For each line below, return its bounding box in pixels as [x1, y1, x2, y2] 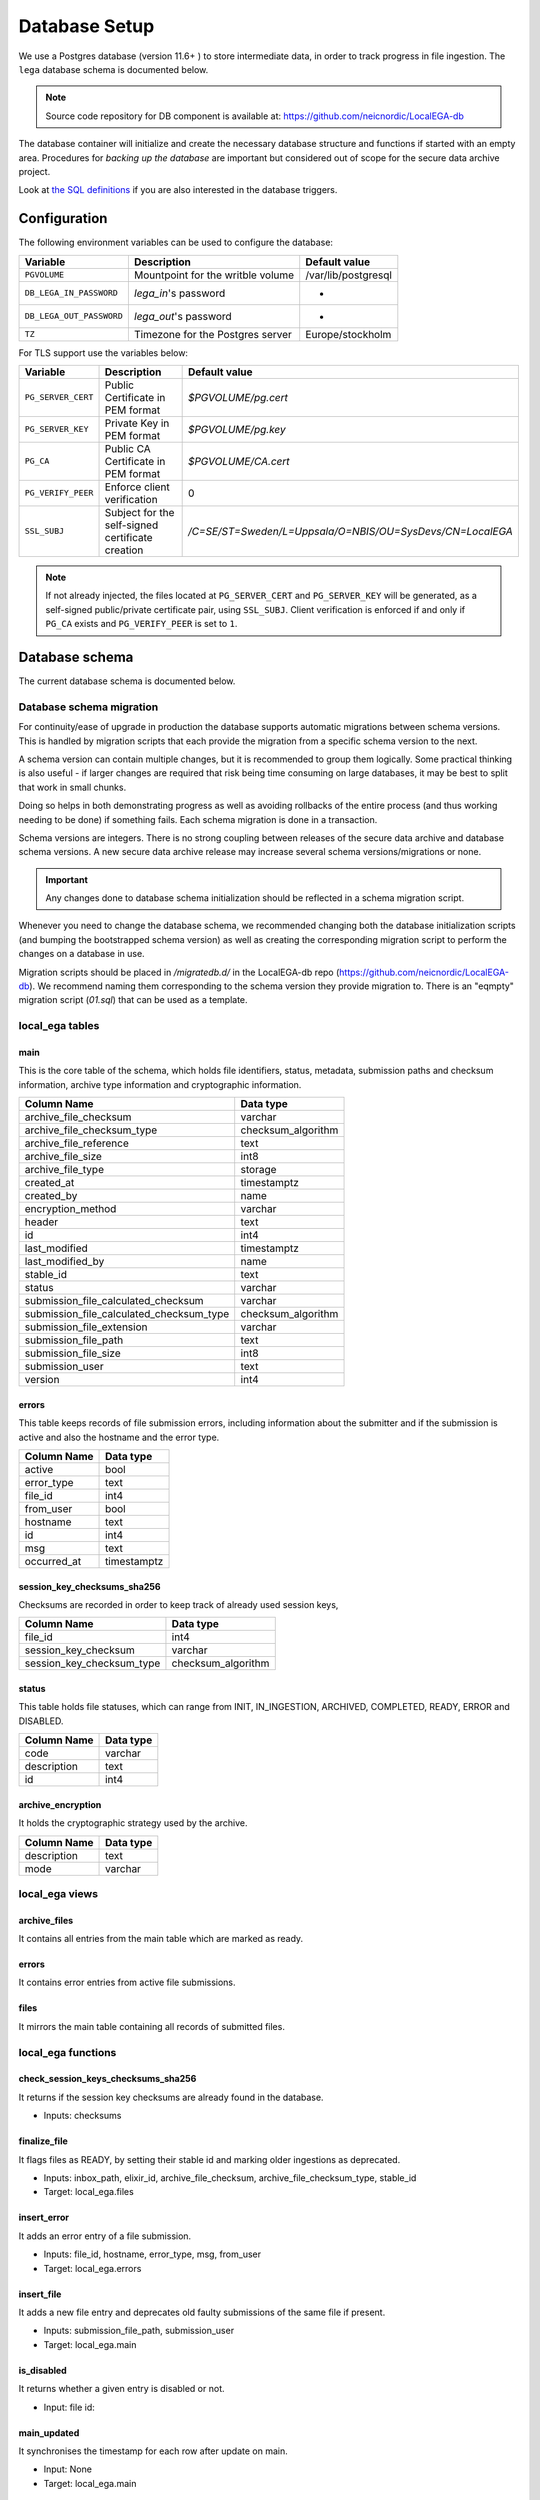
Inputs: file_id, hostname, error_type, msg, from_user [43, 2248, 262, 2260]
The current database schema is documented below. [18, 675, 236, 687]
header [24, 1215, 59, 1229]
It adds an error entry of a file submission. [18, 2230, 192, 2242]
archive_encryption [18, 1798, 102, 1810]
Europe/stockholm [305, 327, 392, 341]
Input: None [43, 2463, 92, 2475]
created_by [24, 1189, 78, 1203]
